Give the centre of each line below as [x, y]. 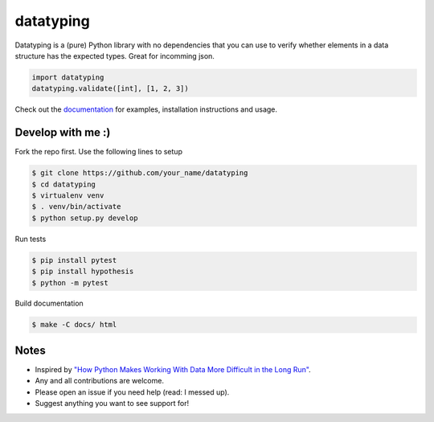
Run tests [31, 239]
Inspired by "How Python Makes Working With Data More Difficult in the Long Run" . [173, 369]
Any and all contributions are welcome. [100, 381]
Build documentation [49, 303]
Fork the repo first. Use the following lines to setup [98, 152]
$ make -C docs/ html [74, 325]
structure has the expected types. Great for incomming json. [115, 55]
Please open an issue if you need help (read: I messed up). [132, 392]
